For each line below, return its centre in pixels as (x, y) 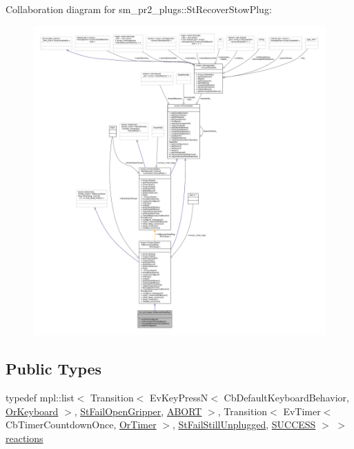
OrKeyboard (32, 411)
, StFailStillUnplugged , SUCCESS (244, 425)
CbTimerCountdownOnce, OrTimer (81, 425)
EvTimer (302, 411)
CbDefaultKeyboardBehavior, (286, 397)
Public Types (54, 369)
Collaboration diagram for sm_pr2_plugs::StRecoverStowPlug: (139, 9)
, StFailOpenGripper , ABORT (138, 411)
